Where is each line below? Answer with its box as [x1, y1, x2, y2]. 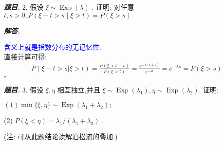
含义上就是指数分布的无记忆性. [4, 42, 101, 52]
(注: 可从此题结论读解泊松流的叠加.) [4, 131, 118, 142]
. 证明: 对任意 [92, 2, 134, 12]
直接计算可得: [4, 51, 47, 61]
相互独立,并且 [57, 87, 100, 94]
